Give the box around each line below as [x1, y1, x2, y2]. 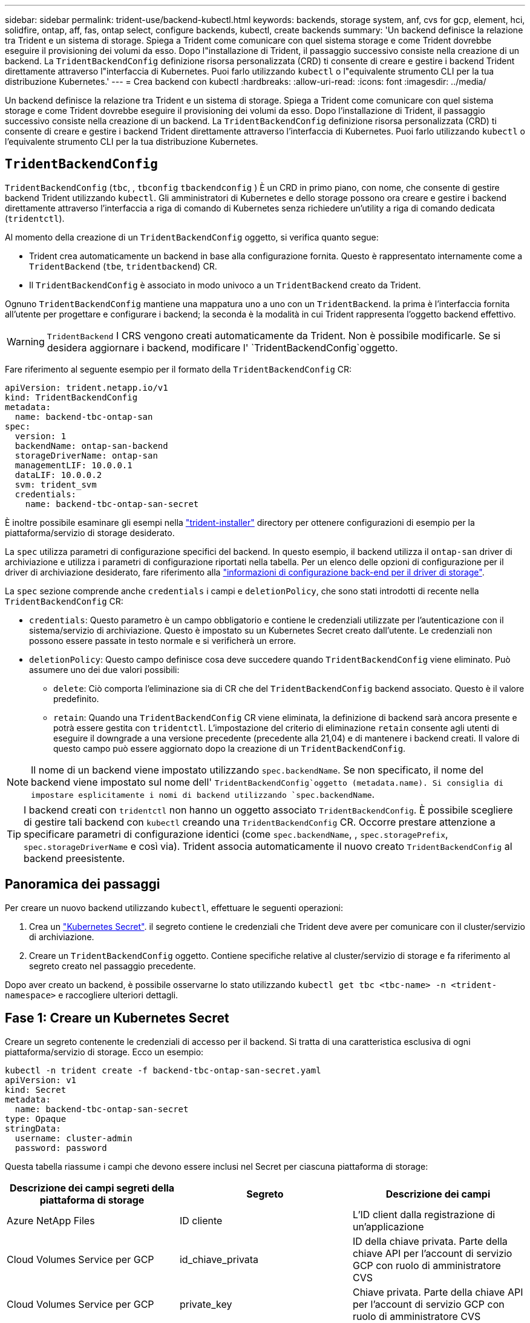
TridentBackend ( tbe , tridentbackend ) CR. [29, 260, 217, 271]
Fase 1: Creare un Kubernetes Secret [5, 1010, 229, 1026]
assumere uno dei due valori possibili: [29, 664, 180, 675]
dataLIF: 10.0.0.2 [15, 469, 102, 480]
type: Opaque [5, 1113, 67, 1124]
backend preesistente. [24, 852, 125, 864]
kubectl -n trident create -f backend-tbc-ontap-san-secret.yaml [5, 1065, 321, 1075]
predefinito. [53, 693, 99, 704]
